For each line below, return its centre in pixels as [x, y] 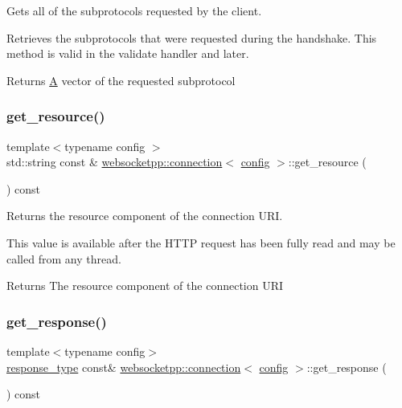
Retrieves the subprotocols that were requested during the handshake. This [192, 37]
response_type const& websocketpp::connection [124, 367]
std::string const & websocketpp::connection [115, 162]
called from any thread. [64, 258]
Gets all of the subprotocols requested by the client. [134, 10]
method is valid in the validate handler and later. [128, 53]
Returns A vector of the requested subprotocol [121, 80]
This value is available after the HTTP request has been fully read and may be [201, 242]
